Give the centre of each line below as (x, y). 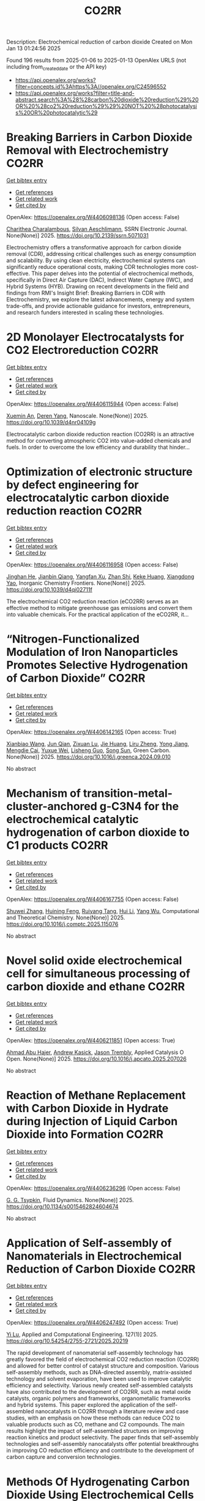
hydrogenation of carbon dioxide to (98, 832)
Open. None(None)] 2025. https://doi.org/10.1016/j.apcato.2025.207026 (96, 1059)
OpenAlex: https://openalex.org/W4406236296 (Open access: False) (93, 1188)
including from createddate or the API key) (57, 67)
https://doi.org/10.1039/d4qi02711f (50, 589)
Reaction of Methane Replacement (96, 1095)
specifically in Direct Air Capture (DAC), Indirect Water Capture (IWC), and (100, 280)
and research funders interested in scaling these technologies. (85, 312)
